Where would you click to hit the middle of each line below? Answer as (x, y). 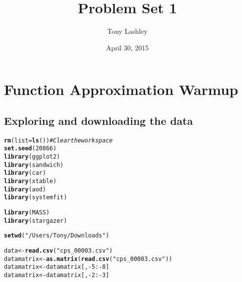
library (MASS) (27, 212)
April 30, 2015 (127, 47)
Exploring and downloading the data (98, 120)
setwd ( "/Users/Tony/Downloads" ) (57, 236)
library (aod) (25, 189)
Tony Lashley (127, 31)
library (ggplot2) (32, 157)
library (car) (25, 173)
